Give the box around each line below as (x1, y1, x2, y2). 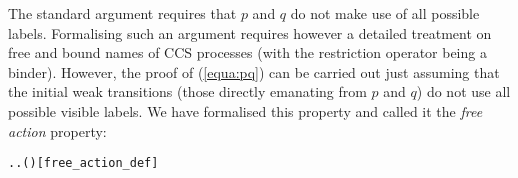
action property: (8, 120, 107, 141)
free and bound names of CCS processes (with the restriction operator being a (8, 42, 487, 63)
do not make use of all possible (290, 3, 480, 23)
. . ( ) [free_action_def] (8, 156, 159, 171)
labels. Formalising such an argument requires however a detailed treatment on (8, 22, 492, 43)
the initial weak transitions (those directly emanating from (8, 81, 367, 102)
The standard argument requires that (8, 3, 237, 23)
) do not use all (416, 81, 511, 102)
